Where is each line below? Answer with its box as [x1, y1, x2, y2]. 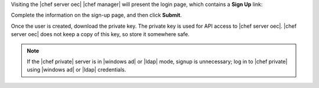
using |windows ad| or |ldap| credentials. [27, 66, 126, 73]
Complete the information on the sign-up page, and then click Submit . [11, 12, 182, 19]
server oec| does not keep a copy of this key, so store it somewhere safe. [11, 31, 190, 38]
